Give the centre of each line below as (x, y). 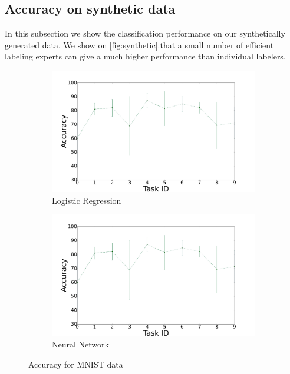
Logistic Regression (87, 200)
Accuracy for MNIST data (76, 364)
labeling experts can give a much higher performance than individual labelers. (145, 56)
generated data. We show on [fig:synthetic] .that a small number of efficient (139, 44)
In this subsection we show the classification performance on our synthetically (145, 33)
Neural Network (80, 344)
